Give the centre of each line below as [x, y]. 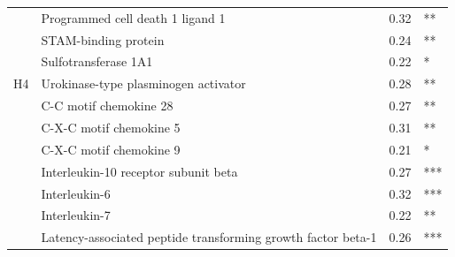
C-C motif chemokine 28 [107, 106]
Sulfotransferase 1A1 [97, 61]
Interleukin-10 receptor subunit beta [139, 171]
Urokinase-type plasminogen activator [143, 83]
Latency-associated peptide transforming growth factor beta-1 [209, 237]
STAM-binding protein [103, 39]
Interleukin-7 [76, 215]
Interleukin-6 [76, 193]
